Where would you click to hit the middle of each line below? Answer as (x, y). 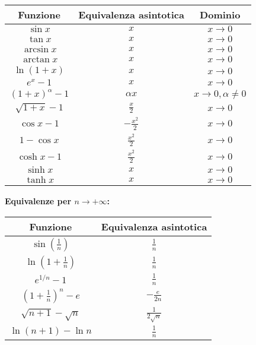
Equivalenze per (38, 201)
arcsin (37, 49)
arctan (36, 59)
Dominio (220, 15)
